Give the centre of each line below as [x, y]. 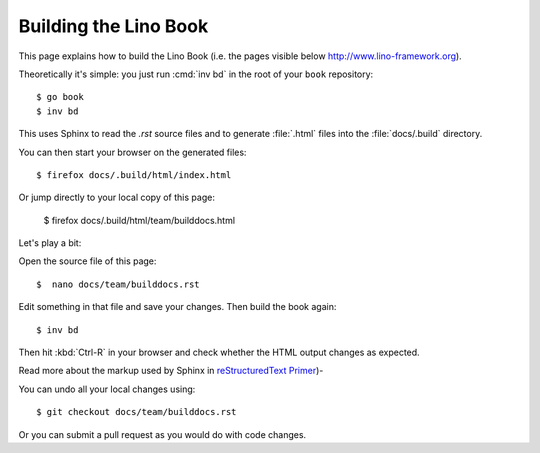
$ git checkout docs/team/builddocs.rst [136, 412]
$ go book [60, 97]
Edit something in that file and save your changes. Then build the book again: [177, 307]
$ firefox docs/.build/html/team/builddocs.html [139, 220]
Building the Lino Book [113, 26]
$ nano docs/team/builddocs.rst [118, 284]
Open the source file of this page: [87, 261]
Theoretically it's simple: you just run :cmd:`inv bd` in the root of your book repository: [196, 74]
